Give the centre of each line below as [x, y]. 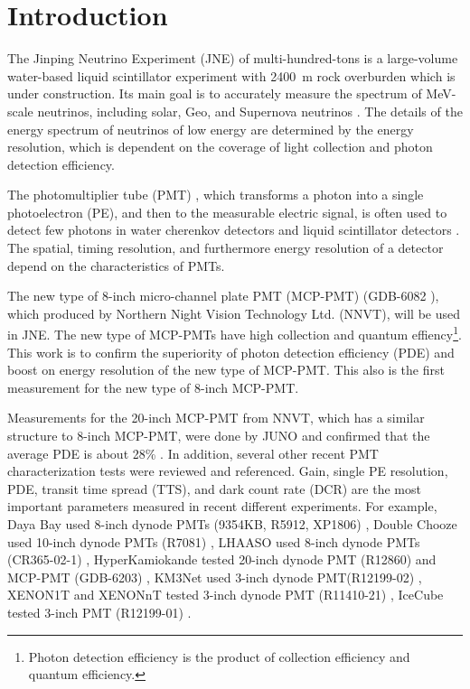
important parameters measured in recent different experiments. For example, [222, 506]
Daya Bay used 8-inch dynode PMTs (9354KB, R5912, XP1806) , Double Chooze [232, 524]
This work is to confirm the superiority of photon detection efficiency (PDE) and [231, 352]
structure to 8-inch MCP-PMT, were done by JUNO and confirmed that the [219, 436]
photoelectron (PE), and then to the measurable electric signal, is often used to [227, 212]
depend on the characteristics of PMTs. [116, 265]
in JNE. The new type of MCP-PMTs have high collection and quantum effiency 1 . [235, 333]
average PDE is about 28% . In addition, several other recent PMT [193, 453]
